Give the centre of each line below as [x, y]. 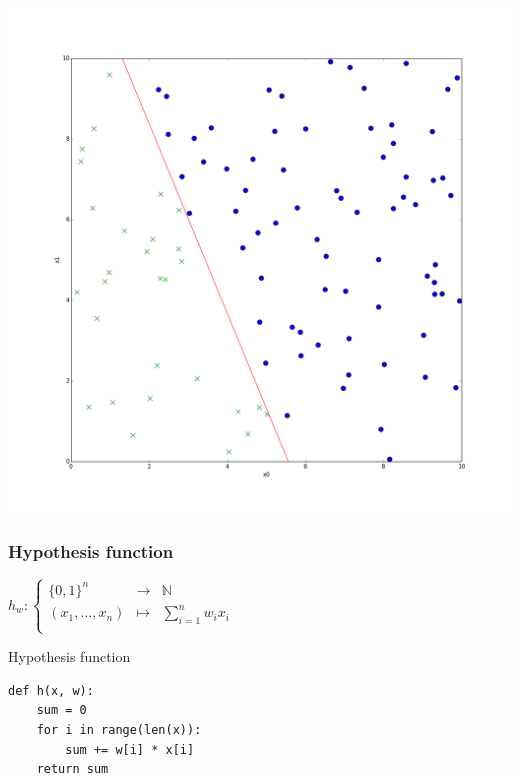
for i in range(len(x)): [119, 730]
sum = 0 [61, 710]
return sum [72, 769]
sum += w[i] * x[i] [130, 749]
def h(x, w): [51, 690]
